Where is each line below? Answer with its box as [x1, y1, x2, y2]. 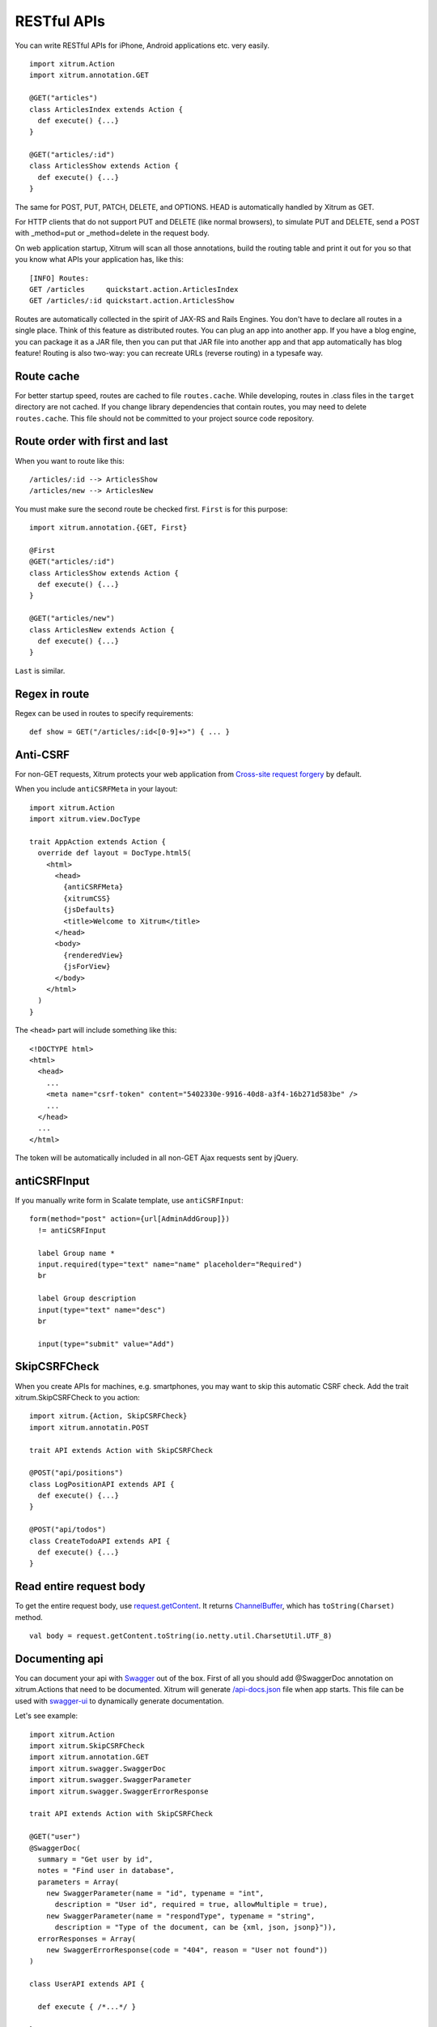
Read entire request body [15, 1579, 146, 1593]
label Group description [37, 1294, 137, 1303]
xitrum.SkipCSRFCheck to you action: [15, 1392, 141, 1402]
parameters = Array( [37, 1877, 120, 1887]
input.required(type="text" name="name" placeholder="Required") [37, 1259, 303, 1269]
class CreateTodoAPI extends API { [29, 1536, 171, 1545]
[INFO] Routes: [29, 273, 90, 283]
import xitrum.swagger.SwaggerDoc [29, 1763, 166, 1773]
